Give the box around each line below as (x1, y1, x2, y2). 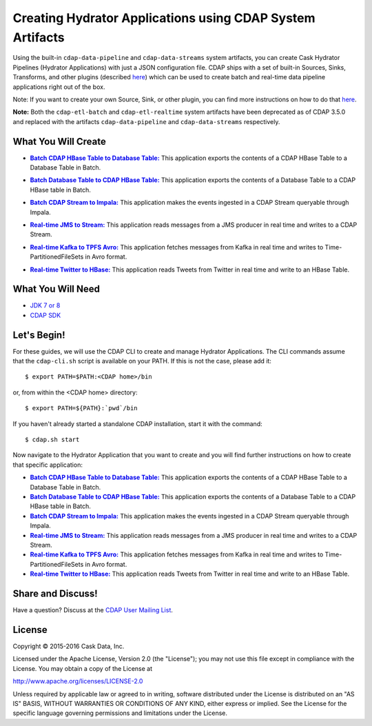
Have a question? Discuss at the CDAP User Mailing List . (12, 606, 174, 614)
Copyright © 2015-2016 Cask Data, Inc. (12, 642, 125, 650)
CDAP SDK (30, 311, 61, 319)
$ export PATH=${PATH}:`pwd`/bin (25, 404, 138, 412)
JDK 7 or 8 (30, 301, 61, 310)
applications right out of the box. (12, 83, 105, 91)
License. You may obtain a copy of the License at (12, 664, 153, 672)
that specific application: (12, 461, 83, 469)
